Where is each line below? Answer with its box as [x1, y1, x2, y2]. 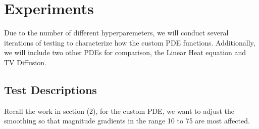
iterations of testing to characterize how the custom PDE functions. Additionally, [4, 37, 255, 48]
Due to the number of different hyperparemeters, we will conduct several [4, 27, 229, 38]
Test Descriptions [4, 81, 97, 97]
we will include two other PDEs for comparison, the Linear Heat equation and [4, 47, 246, 58]
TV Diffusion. [4, 57, 46, 67]
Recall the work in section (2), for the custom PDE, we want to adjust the [4, 105, 235, 116]
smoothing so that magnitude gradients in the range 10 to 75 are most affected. [4, 115, 250, 126]
